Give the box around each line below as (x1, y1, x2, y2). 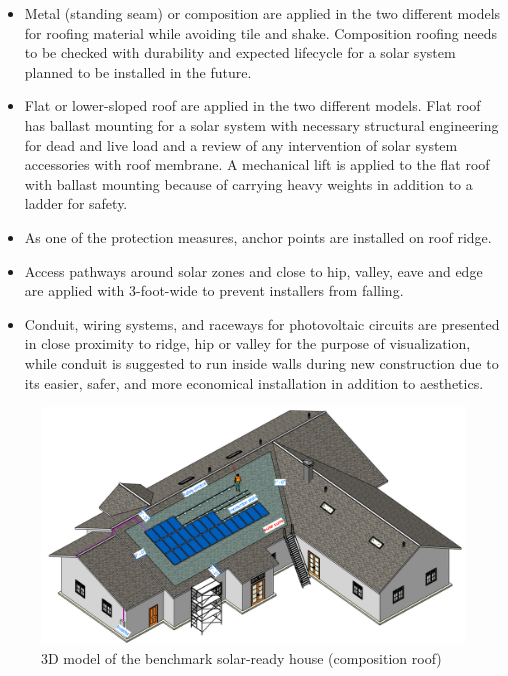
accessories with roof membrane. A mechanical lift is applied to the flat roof (24, 154, 490, 175)
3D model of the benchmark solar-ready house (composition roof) (41, 648, 442, 669)
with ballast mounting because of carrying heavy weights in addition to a (24, 173, 473, 194)
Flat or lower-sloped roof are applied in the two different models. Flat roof (24, 95, 481, 116)
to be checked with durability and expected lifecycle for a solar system (24, 42, 456, 63)
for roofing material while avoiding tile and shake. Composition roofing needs (24, 22, 497, 43)
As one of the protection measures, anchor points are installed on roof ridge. (24, 226, 492, 247)
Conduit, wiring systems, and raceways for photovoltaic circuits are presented (24, 313, 500, 334)
